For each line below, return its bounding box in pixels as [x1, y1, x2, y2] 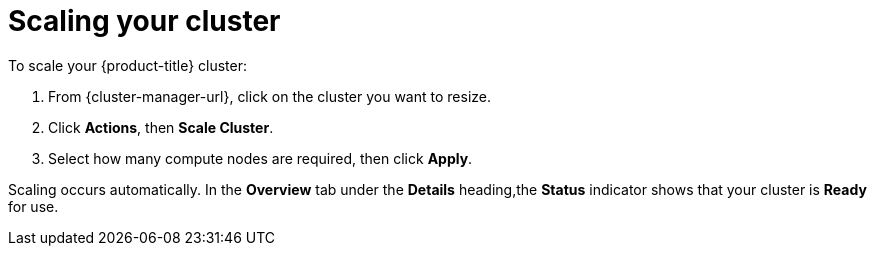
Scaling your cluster [8, 4, 281, 38]
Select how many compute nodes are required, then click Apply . [48, 149, 473, 167]
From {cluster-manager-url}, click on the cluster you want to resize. [48, 87, 491, 105]
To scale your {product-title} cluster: [8, 56, 248, 74]
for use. [8, 197, 59, 215]
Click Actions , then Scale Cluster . [48, 118, 274, 136]
